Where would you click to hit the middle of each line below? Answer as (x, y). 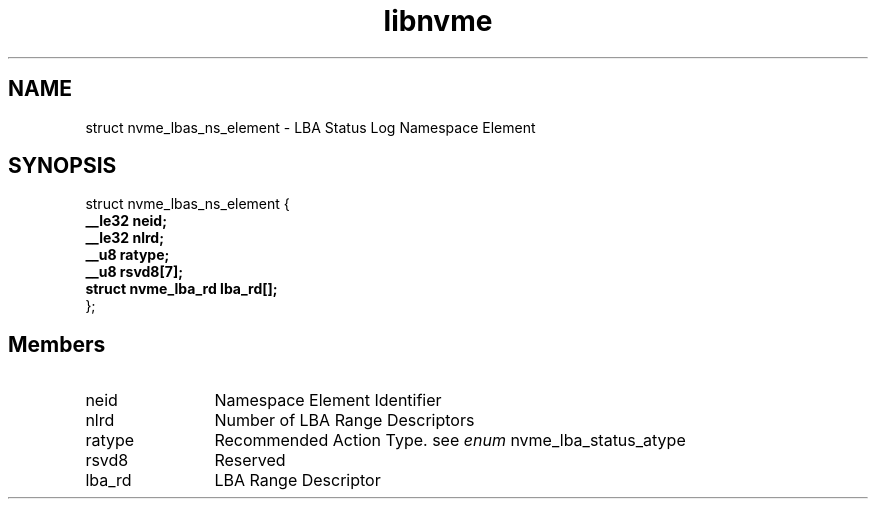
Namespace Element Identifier (328, 400)
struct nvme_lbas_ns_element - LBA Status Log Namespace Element (310, 127)
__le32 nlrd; (124, 238)
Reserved (250, 460)
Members (57, 344)
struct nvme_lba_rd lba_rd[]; (181, 289)
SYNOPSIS (62, 166)
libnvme (438, 21)
